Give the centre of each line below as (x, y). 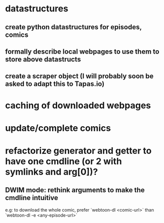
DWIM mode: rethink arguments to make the (75, 190)
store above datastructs (43, 59)
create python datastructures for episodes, (74, 27)
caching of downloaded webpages (78, 105)
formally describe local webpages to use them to (82, 51)
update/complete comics (58, 128)
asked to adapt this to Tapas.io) (55, 84)
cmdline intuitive (32, 198)
